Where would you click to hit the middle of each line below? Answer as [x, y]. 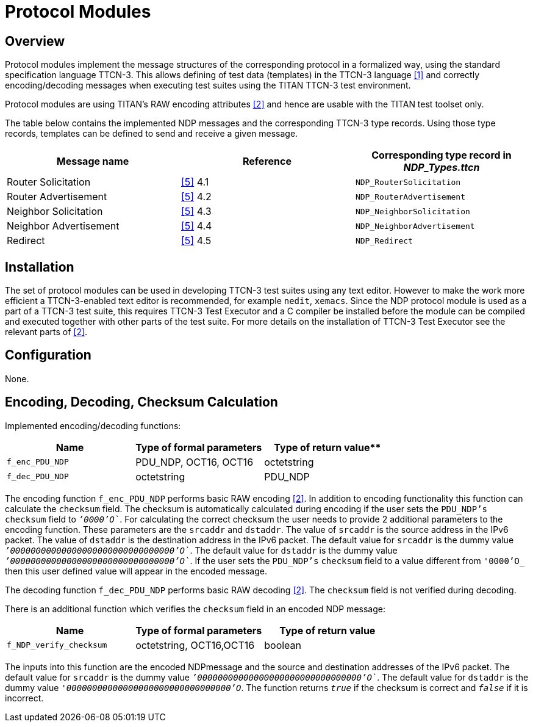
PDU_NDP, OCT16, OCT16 [195, 462]
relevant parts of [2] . [46, 332]
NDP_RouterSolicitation [408, 182]
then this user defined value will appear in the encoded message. [136, 571]
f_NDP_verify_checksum [57, 645]
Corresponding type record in [442, 155]
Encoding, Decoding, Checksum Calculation [141, 402]
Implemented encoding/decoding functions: [93, 425]
